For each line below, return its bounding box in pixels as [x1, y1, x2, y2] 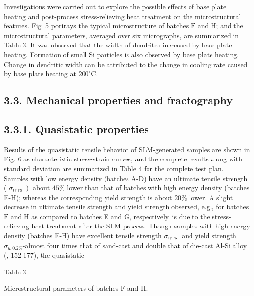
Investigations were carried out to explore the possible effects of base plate [4, 1, 227, 11]
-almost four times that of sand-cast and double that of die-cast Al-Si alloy [22, 240, 247, 250]
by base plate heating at [4, 68, 76, 79]
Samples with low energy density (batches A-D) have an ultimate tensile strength [4, 173, 248, 183]
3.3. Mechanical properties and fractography [4, 92, 233, 108]
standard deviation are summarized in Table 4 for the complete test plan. [4, 163, 224, 173]
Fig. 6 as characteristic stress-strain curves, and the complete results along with [4, 154, 242, 164]
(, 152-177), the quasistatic [4, 250, 84, 260]
